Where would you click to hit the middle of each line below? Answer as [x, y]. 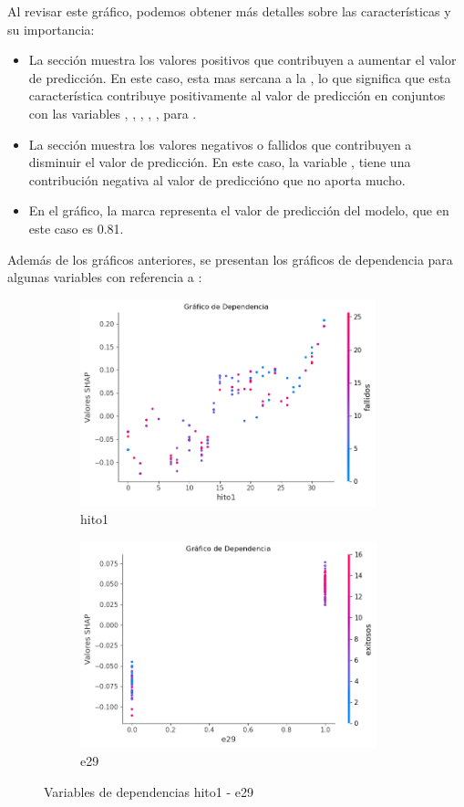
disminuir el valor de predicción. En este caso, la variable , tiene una [220, 162]
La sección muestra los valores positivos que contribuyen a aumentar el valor [242, 60]
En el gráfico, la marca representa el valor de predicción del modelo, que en [239, 210]
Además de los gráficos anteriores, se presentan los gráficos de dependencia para [230, 259]
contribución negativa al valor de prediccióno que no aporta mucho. [217, 179]
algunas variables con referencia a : [105, 277]
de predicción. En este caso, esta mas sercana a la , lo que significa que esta [240, 77]
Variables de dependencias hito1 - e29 [149, 791]
